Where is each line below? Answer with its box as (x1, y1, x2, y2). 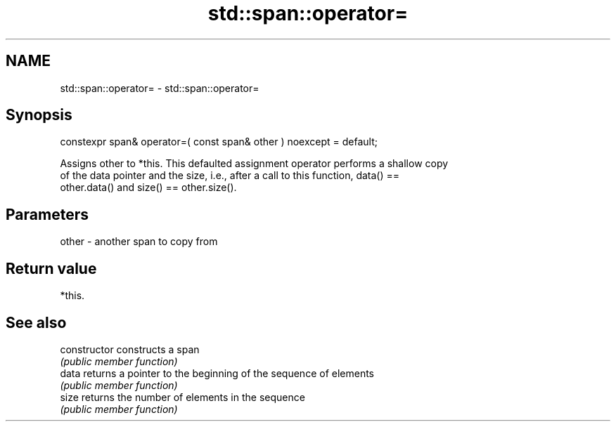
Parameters (6, 205, 89, 223)
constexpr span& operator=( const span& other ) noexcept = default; (60, 136, 378, 148)
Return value (6, 259, 97, 277)
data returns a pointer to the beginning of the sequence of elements (60, 367, 374, 379)
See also (6, 313, 67, 331)
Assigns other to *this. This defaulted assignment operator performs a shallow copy (60, 157, 449, 170)
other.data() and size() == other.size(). (60, 181, 237, 194)
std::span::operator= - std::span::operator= (60, 81, 259, 94)
